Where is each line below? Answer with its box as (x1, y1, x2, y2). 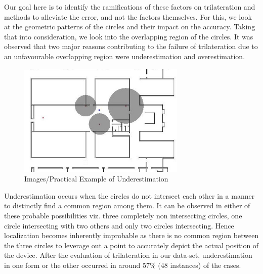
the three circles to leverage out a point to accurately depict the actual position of (4, 240, 259, 250)
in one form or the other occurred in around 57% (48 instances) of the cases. (4, 259, 241, 270)
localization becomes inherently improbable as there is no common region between (4, 230, 259, 241)
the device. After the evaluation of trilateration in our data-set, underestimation (4, 250, 252, 260)
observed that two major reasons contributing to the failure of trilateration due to (4, 41, 258, 52)
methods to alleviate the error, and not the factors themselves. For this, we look (4, 11, 252, 22)
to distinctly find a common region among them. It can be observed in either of (4, 200, 250, 211)
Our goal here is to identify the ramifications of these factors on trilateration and (4, 2, 255, 12)
